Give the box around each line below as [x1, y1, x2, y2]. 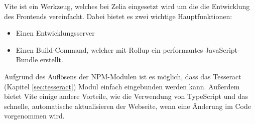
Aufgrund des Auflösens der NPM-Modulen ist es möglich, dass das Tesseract [4, 71, 241, 81]
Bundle [16, 54, 38, 65]
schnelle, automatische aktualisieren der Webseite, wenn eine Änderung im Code [4, 100, 251, 111]
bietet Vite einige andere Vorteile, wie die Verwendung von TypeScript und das [4, 91, 248, 101]
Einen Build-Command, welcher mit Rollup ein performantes [16, 44, 203, 55]
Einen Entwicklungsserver [16, 28, 95, 38]
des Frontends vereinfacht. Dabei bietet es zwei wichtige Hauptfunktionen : [4, 11, 232, 21]
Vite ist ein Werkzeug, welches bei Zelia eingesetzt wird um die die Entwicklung [4, 1, 250, 11]
